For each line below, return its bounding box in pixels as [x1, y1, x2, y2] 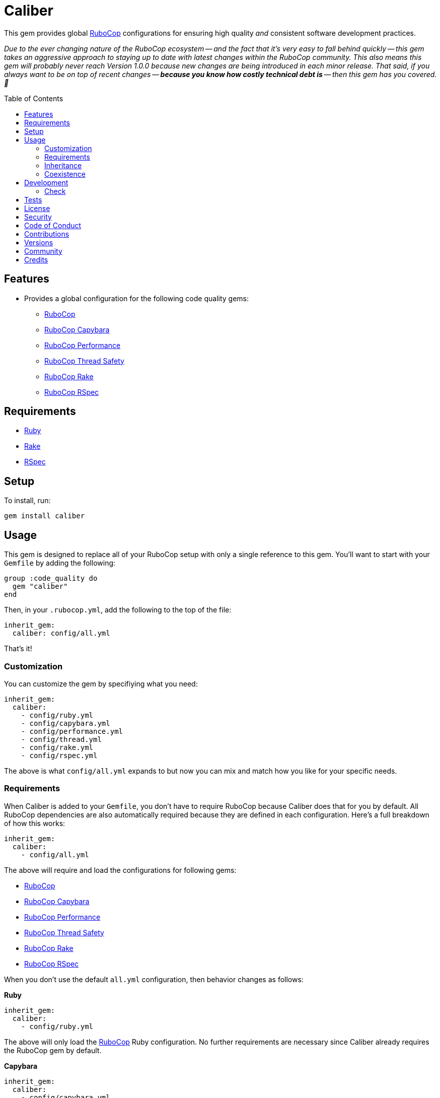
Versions [24, 238, 53, 247]
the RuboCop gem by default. [4, 1046, 102, 1055]
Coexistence [44, 169, 86, 178]
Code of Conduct [24, 221, 82, 230]
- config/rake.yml [21, 743, 94, 751]
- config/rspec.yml [21, 751, 98, 760]
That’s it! [4, 644, 32, 653]
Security [24, 212, 52, 221]
